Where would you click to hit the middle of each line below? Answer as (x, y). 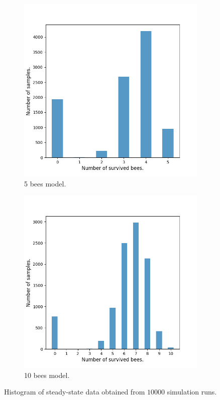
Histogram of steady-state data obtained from (75, 392)
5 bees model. (45, 183)
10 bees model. (47, 375)
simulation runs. (192, 392)
